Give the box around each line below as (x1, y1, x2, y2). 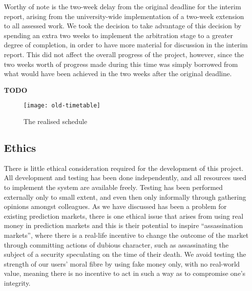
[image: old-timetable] (23, 102, 101, 109)
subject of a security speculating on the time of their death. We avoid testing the (4, 249, 246, 259)
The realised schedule (23, 116, 87, 126)
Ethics (4, 140, 36, 155)
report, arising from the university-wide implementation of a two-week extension (4, 11, 244, 21)
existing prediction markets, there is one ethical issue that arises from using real (4, 210, 244, 221)
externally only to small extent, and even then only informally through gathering (4, 191, 246, 202)
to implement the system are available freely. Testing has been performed (4, 182, 223, 192)
